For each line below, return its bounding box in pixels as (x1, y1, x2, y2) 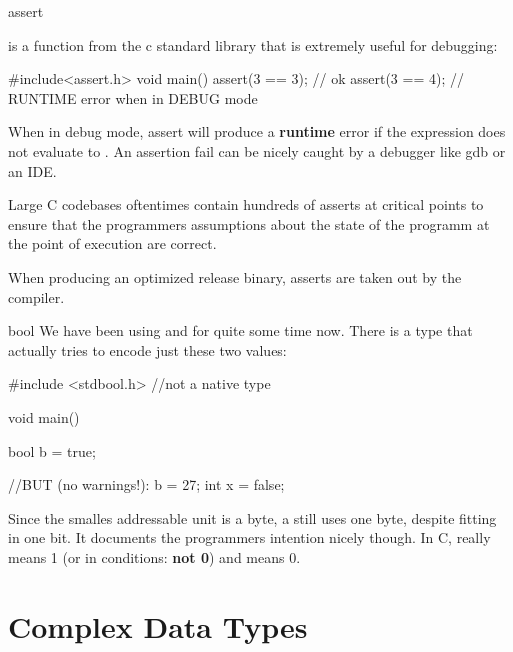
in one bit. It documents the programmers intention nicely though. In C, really (8, 527, 491, 548)
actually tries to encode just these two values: (8, 339, 287, 360)
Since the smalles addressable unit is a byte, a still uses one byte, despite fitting (8, 507, 497, 528)
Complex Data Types (8, 605, 308, 646)
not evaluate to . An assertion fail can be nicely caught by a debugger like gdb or (8, 140, 506, 161)
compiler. (8, 286, 65, 307)
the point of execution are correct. (8, 233, 217, 254)
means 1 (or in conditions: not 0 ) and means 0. (8, 546, 301, 567)
